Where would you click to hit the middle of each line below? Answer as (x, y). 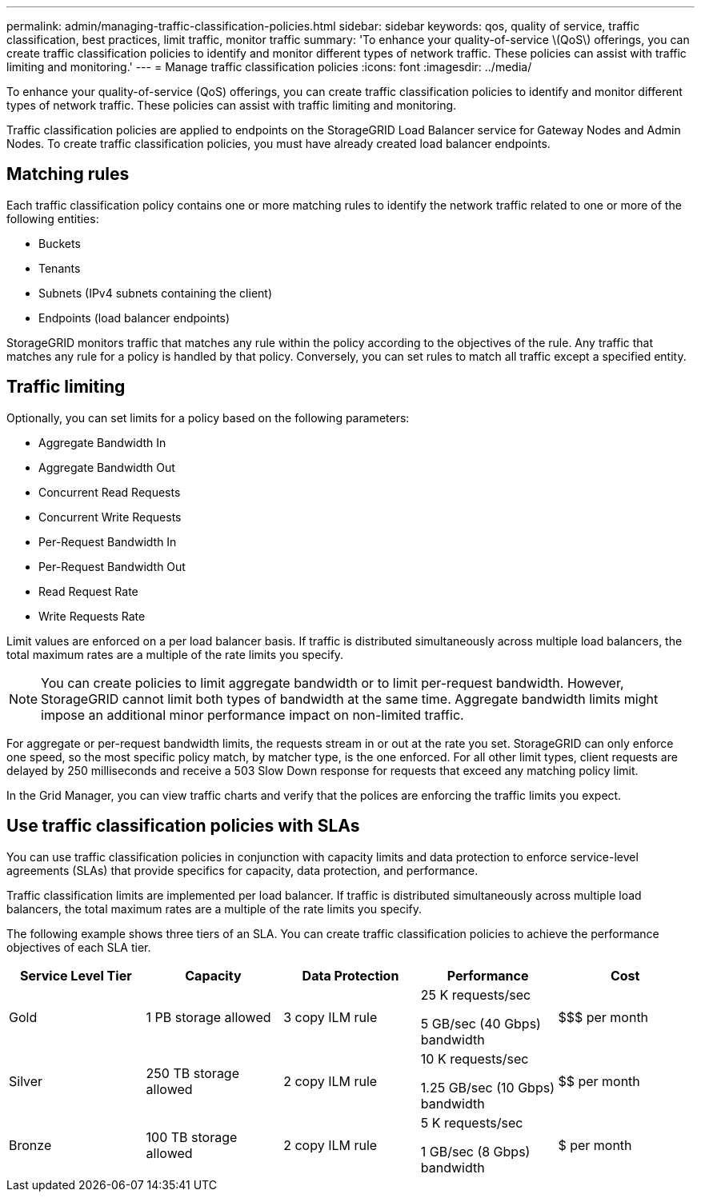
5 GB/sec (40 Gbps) (481, 1023)
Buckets (60, 243)
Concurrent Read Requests (110, 492)
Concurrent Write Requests (110, 517)
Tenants (60, 268)
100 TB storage (192, 1137)
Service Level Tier (76, 975)
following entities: (53, 218)
